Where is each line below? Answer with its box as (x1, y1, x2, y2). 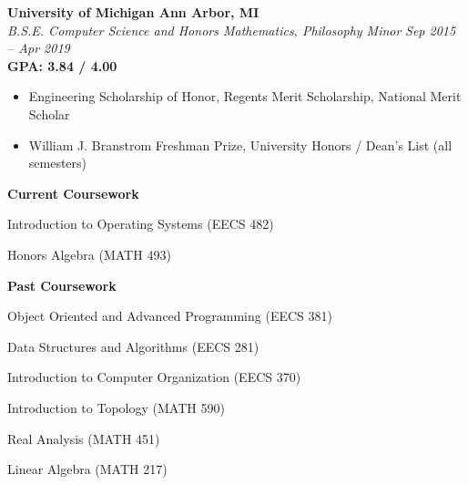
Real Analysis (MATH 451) (7, 428, 160, 448)
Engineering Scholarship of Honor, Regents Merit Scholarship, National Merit (28, 87, 462, 106)
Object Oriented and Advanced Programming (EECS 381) (7, 306, 332, 325)
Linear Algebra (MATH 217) (7, 459, 168, 479)
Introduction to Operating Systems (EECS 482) (7, 214, 274, 233)
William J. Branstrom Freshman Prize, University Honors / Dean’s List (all (28, 135, 453, 154)
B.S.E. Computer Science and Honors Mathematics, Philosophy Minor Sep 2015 (7, 20, 456, 39)
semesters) (28, 153, 87, 172)
